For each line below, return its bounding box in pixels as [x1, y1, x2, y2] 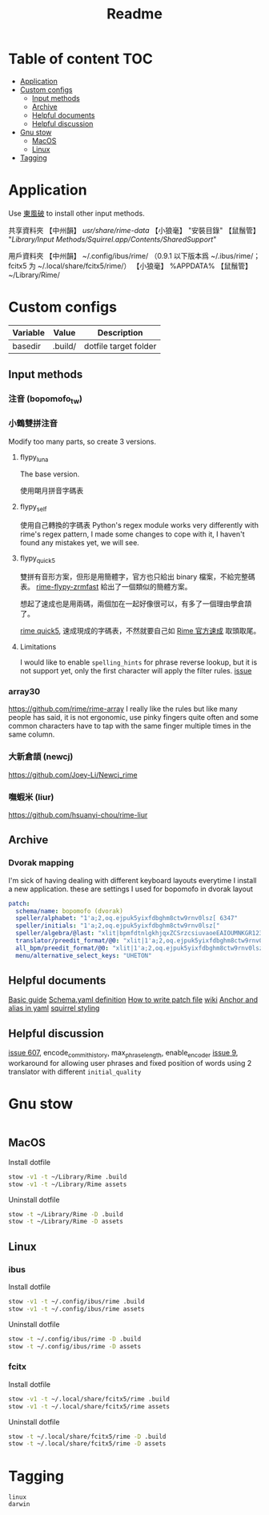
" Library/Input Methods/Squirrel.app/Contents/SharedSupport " [8, 234, 217, 244]
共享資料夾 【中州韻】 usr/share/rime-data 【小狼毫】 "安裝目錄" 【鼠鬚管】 [8, 225, 260, 235]
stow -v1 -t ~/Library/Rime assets [8, 1180, 127, 1188]
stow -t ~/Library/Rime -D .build [8, 1210, 124, 1218]
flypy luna [19, 452, 49, 464]
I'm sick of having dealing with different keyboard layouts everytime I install [8, 875, 257, 885]
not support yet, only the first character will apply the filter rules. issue [19, 666, 252, 676]
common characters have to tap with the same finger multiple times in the [8, 721, 251, 731]
